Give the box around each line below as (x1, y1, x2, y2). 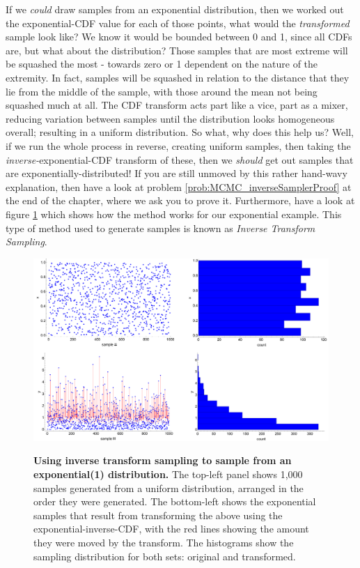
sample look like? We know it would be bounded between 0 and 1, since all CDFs (6, 29, 352, 44)
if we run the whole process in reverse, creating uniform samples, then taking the (6, 138, 351, 153)
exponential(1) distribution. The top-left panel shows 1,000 (33, 466, 303, 481)
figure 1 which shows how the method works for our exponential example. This (6, 206, 342, 221)
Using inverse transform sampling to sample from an (33, 453, 292, 468)
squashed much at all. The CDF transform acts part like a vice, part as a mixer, (6, 98, 348, 112)
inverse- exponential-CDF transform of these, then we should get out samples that (6, 152, 354, 167)
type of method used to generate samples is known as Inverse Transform (6, 220, 315, 235)
